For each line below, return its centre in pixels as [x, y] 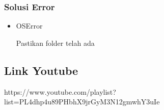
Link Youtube [41, 70]
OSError [29, 26]
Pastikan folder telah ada [55, 43]
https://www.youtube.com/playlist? [60, 91]
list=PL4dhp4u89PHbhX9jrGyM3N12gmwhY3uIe [82, 102]
